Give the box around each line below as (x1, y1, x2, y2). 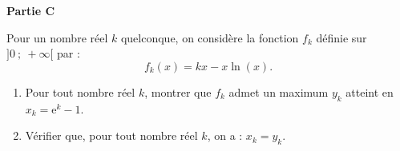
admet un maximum (228, 83, 329, 100)
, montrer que (144, 83, 212, 100)
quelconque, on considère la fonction (120, 29, 299, 46)
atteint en (345, 83, 394, 100)
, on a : (207, 127, 243, 144)
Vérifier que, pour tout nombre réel (25, 127, 198, 144)
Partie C (6, 2, 55, 18)
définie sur (316, 29, 367, 46)
